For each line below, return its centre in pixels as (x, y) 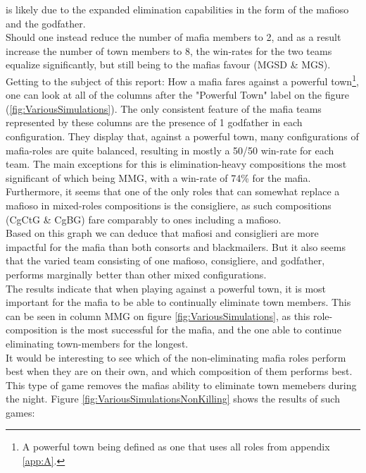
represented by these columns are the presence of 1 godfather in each (154, 122)
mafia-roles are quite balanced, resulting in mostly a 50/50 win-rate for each (170, 150)
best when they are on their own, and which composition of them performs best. (179, 371)
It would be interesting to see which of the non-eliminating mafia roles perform (176, 357)
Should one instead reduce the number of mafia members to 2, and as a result (173, 37)
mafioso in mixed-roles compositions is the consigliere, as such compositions (169, 205)
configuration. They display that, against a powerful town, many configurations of (182, 136)
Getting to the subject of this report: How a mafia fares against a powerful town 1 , (182, 80)
